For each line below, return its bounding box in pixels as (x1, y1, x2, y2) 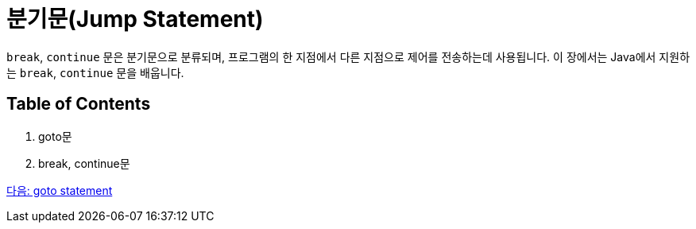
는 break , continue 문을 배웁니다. (6, 65, 184, 80)
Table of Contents (6, 94, 151, 114)
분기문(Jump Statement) (6, 6, 264, 33)
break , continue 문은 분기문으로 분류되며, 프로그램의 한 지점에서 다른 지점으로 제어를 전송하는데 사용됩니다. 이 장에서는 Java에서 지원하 (6, 49, 690, 64)
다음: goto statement (6, 183, 113, 197)
